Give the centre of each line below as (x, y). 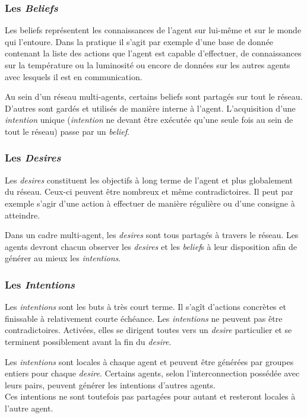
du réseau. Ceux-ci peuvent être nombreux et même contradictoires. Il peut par (149, 191)
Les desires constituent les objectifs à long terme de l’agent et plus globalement (149, 180)
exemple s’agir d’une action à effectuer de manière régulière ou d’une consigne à (150, 203)
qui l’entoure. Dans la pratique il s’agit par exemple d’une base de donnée (139, 41)
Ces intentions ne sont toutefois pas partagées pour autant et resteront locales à (150, 396)
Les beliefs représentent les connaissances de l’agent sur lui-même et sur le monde (153, 30)
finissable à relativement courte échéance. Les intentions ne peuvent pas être (144, 318)
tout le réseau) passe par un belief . (67, 131)
